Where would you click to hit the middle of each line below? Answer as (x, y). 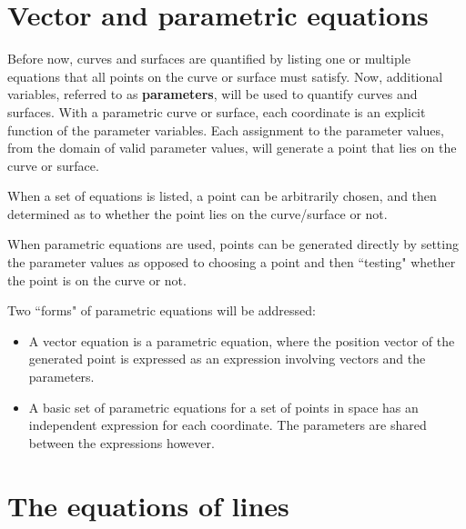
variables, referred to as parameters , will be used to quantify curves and (213, 94)
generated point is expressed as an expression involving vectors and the (227, 359)
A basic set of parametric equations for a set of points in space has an (223, 407)
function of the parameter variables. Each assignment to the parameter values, (226, 130)
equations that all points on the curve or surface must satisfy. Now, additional (225, 76)
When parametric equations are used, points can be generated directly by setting (233, 244)
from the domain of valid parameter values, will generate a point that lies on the (232, 148)
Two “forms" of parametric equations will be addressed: (162, 310)
